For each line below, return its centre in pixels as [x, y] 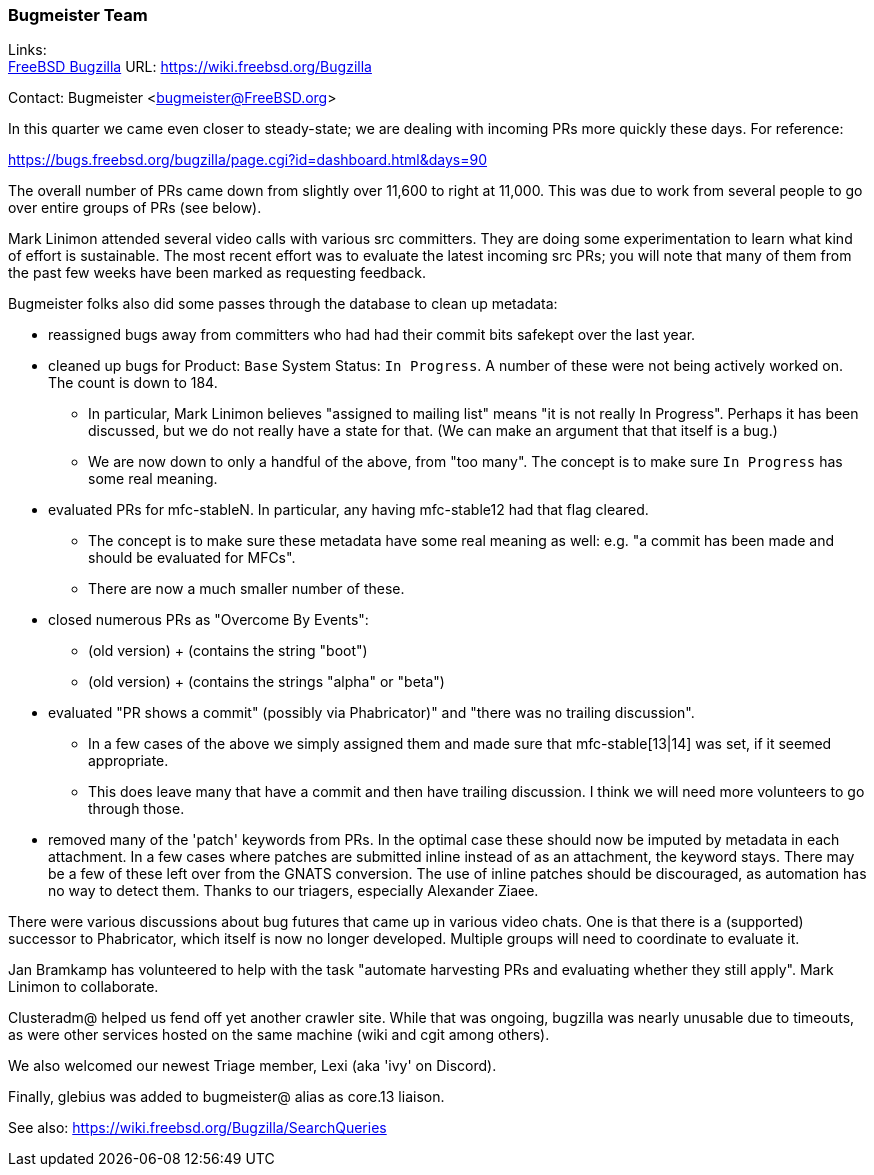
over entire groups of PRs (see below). [135, 208]
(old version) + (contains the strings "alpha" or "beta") [266, 682]
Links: [27, 50]
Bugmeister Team [78, 15]
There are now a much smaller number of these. [246, 589]
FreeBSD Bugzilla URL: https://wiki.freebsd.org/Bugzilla [190, 67]
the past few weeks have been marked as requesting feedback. [217, 273]
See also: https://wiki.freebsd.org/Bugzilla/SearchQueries [197, 1128]
